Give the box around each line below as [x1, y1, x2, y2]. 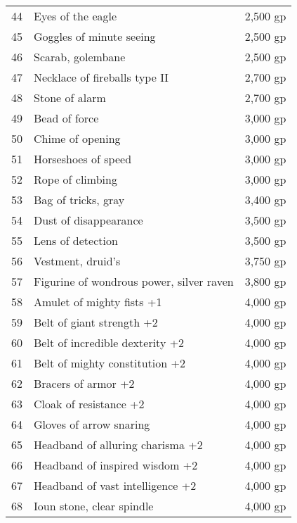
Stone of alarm [34, 89, 106, 106]
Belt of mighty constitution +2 [34, 355, 185, 371]
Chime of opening [34, 130, 121, 146]
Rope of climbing [34, 171, 117, 187]
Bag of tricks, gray [34, 191, 125, 208]
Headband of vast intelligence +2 [34, 477, 197, 493]
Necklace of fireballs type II [34, 69, 169, 85]
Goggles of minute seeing [34, 28, 156, 44]
